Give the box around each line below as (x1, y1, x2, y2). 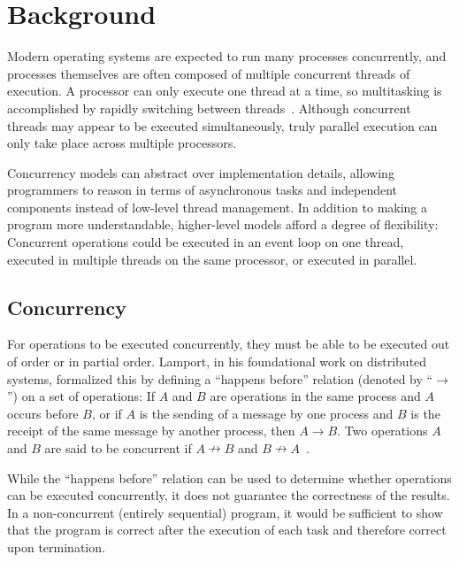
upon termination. (7, 537, 105, 556)
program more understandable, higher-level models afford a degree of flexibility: (7, 215, 439, 234)
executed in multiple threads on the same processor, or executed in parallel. (7, 250, 417, 268)
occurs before (7, 404, 79, 422)
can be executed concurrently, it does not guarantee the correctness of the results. (7, 486, 450, 504)
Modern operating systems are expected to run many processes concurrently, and (7, 47, 447, 65)
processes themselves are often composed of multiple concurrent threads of (7, 64, 410, 82)
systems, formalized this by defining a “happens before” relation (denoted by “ (7, 369, 433, 388)
